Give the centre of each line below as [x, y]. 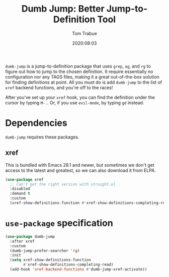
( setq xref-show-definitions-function [51, 260]
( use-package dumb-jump [30, 236]
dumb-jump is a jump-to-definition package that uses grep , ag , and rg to [78, 66]
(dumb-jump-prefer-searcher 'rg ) [45, 251]
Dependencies [36, 123]
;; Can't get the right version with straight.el [63, 184]
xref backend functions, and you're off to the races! [59, 87]
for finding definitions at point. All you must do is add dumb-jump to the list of [84, 82]
